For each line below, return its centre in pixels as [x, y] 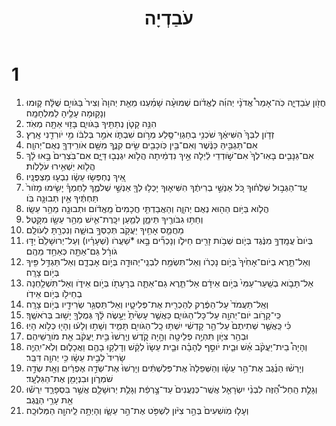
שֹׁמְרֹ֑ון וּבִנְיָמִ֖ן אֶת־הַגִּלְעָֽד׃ [69, 378]
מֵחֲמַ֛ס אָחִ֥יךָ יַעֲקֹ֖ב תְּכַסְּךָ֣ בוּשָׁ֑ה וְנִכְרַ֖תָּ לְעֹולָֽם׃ [104, 229]
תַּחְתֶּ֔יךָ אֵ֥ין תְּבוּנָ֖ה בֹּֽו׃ [62, 198]
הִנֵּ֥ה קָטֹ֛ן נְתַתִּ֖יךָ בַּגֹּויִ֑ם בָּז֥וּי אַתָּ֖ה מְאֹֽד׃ [91, 123]
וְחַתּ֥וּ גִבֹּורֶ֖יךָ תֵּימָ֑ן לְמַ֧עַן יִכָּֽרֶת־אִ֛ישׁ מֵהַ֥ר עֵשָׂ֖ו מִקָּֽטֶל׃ [114, 219]
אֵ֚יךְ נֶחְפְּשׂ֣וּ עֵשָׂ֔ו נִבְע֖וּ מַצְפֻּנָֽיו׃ [75, 176]
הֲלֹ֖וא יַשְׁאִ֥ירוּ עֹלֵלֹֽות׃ [60, 166]
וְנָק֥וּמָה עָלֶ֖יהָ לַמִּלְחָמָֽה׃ [65, 113]
